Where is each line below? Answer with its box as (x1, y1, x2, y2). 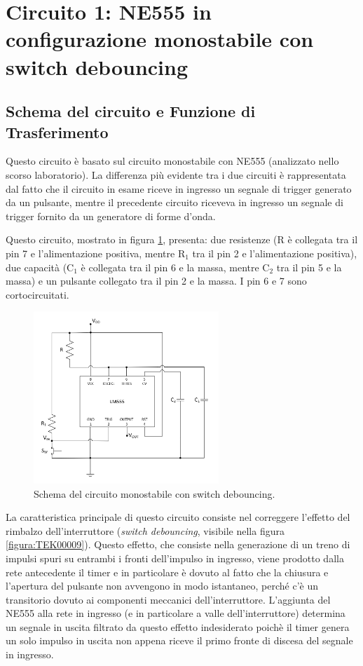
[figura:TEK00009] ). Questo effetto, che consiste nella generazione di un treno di (6, 537, 350, 552)
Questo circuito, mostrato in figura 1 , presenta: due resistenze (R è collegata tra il (6, 232, 358, 247)
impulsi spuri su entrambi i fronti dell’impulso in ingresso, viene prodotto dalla (6, 550, 344, 565)
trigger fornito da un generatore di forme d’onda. (6, 208, 216, 223)
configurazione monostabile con (6, 25, 314, 53)
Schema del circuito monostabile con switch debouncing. (34, 486, 275, 501)
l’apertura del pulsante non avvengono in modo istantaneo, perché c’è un (6, 578, 318, 593)
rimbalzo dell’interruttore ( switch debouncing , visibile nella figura (6, 523, 285, 538)
